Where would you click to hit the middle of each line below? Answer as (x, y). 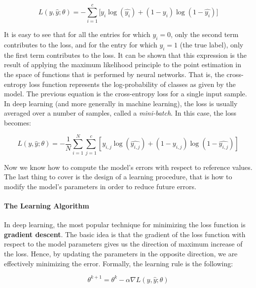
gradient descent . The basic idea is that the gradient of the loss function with (125, 234)
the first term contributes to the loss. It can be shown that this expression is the (125, 55)
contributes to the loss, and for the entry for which (81, 44)
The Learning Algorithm (47, 205)
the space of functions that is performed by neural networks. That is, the (114, 74)
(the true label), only (212, 44)
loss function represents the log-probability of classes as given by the (132, 84)
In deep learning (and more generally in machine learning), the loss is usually (121, 103)
